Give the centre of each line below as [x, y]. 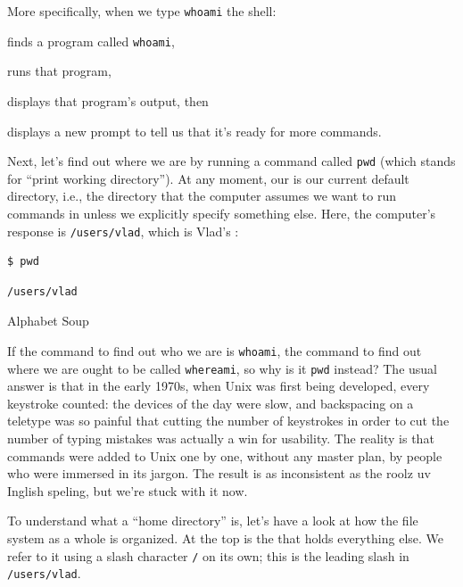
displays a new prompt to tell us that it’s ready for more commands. [194, 131]
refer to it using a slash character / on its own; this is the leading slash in [208, 555]
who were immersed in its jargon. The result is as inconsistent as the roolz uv [219, 473]
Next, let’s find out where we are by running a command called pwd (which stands [231, 161]
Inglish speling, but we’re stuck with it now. [128, 490]
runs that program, [59, 71]
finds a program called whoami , [91, 41]
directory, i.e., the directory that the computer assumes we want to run [202, 196]
